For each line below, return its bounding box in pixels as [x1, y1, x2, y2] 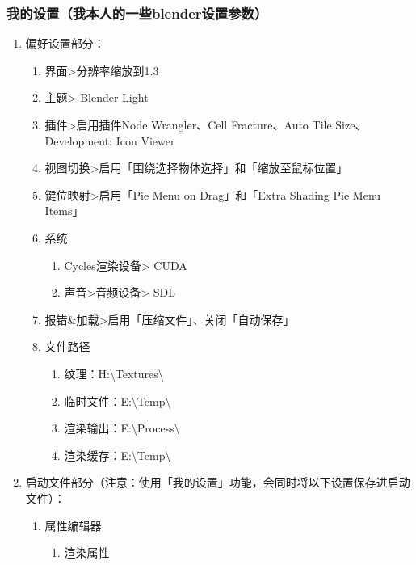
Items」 [44, 202, 84, 219]
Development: [44, 132, 113, 149]
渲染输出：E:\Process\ [64, 420, 180, 436]
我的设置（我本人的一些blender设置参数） [6, 2, 268, 23]
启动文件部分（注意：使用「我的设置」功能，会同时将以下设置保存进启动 [25, 474, 410, 491]
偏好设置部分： [25, 35, 105, 52]
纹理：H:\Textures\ [64, 365, 164, 382]
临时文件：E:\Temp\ [64, 392, 171, 409]
